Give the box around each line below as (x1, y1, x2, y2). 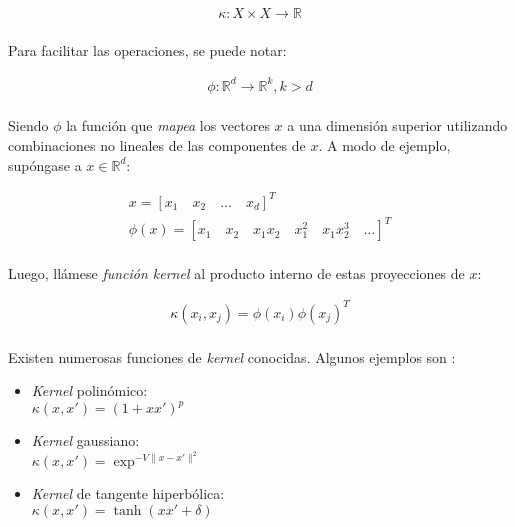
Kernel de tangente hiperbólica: (31, 483, 225, 504)
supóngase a (8, 154, 82, 175)
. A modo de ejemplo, (318, 134, 451, 155)
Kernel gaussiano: (31, 430, 140, 451)
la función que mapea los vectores (66, 115, 270, 136)
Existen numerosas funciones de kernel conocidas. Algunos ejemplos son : (8, 346, 456, 367)
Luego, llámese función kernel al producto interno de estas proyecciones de (8, 262, 465, 283)
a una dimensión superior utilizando (287, 115, 508, 136)
